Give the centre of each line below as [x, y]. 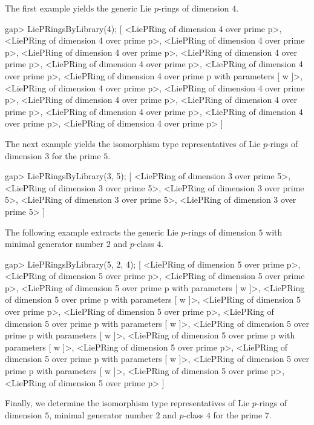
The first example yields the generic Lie [78, 8]
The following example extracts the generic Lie [92, 232]
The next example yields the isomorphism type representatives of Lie [133, 143]
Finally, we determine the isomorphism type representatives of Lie [127, 403]
